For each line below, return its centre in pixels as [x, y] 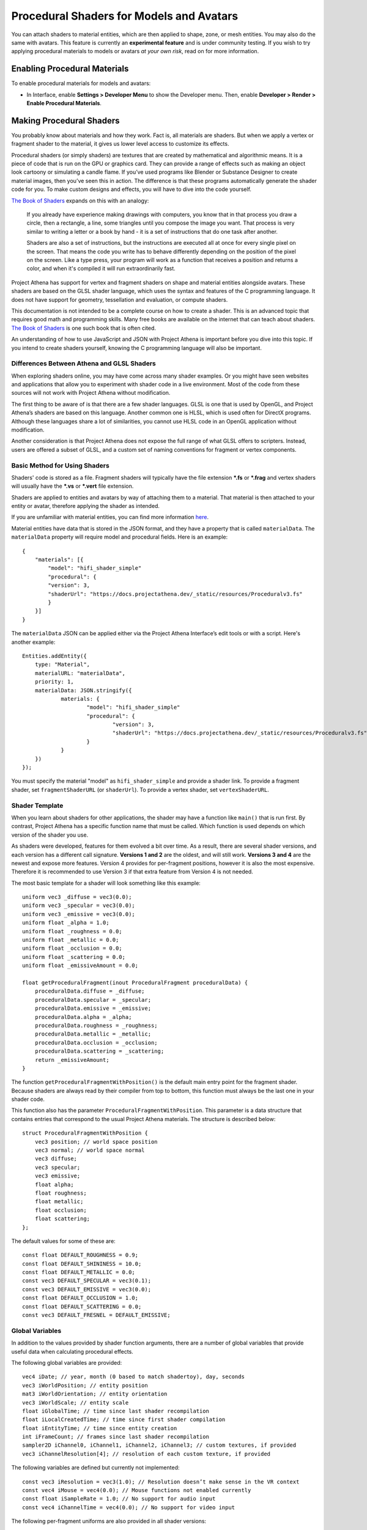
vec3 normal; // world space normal [90, 1150]
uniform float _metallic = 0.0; [71, 940]
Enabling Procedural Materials [70, 69]
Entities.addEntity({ [54, 656]
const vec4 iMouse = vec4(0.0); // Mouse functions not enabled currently [137, 1491]
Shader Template [37, 805]
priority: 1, [54, 682]
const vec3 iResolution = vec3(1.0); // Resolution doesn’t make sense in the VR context [161, 1482]
